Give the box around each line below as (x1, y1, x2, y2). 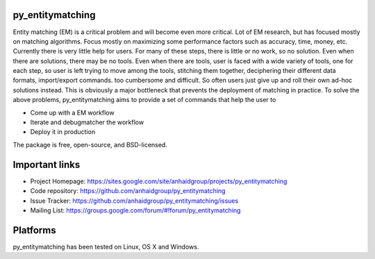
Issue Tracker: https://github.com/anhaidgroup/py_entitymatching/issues (30, 197, 239, 205)
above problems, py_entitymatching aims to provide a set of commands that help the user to (12, 96, 276, 104)
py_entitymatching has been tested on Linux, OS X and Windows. (12, 242, 199, 251)
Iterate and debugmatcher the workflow (30, 118, 144, 126)
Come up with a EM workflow (30, 108, 115, 117)
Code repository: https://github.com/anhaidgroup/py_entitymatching (30, 187, 226, 195)
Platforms (12, 224, 56, 236)
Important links (12, 158, 81, 170)
